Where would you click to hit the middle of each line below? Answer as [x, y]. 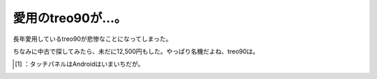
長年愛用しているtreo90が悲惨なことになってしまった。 [93, 39]
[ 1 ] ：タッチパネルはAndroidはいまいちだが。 [80, 64]
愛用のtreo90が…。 [70, 18]
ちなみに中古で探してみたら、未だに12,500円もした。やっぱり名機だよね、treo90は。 [136, 51]
